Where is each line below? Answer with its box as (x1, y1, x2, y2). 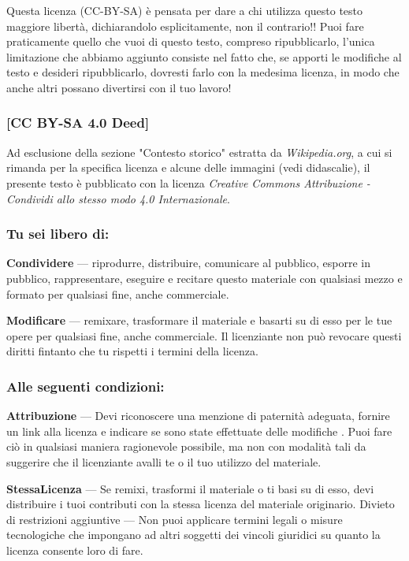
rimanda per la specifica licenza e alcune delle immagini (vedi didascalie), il (6, 159, 370, 176)
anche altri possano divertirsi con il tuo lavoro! (6, 79, 232, 95)
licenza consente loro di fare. (6, 541, 143, 558)
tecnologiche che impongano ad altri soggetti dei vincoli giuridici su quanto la (6, 526, 381, 543)
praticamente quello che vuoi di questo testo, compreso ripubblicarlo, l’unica (6, 33, 375, 50)
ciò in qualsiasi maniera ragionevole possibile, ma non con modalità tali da (6, 438, 366, 455)
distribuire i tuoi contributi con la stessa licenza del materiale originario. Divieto (6, 496, 395, 512)
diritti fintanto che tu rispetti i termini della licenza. (6, 343, 258, 359)
